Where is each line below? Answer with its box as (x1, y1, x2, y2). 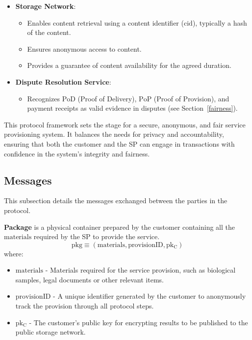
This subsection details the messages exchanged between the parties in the (4, 195, 227, 206)
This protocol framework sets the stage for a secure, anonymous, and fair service (4, 119, 246, 129)
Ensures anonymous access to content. (27, 43, 142, 54)
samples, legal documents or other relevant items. (15, 274, 164, 284)
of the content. (27, 27, 71, 37)
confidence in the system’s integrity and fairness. (4, 148, 150, 158)
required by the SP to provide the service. (33, 231, 160, 242)
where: (4, 248, 24, 258)
